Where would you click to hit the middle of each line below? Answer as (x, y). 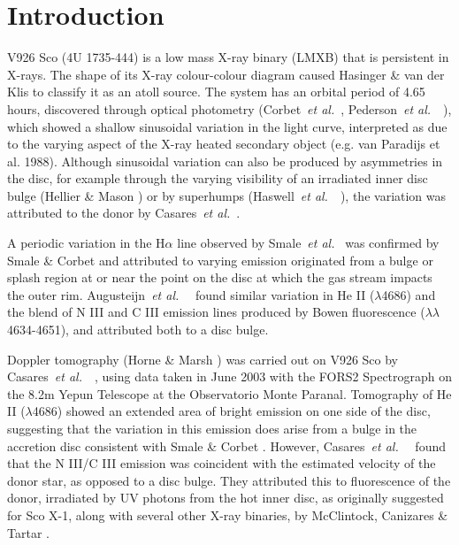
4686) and (409, 294)
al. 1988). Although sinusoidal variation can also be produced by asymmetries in (225, 161)
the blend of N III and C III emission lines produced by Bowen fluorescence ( (216, 312)
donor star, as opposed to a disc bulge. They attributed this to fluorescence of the (229, 480)
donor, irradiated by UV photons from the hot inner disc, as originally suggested (226, 498)
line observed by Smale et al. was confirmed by (308, 243)
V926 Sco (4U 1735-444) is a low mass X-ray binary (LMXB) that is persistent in (228, 57)
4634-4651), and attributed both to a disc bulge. (138, 330)
